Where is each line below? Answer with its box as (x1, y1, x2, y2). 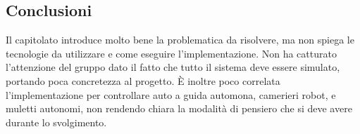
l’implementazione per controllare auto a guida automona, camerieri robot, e (6, 87, 336, 102)
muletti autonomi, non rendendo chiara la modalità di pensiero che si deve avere (6, 101, 352, 116)
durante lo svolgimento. (6, 114, 107, 129)
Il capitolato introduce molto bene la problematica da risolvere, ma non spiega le (6, 32, 354, 47)
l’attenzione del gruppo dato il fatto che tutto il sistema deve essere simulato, (6, 60, 340, 74)
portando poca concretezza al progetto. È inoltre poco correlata (6, 73, 280, 88)
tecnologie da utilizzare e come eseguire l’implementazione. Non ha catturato (6, 46, 337, 60)
